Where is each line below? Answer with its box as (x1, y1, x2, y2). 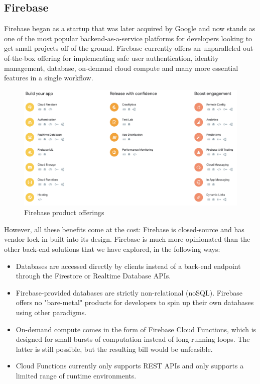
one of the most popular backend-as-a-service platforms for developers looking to (4, 33, 252, 43)
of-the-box (4, 52, 36, 63)
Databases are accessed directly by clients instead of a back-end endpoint (16, 260, 241, 271)
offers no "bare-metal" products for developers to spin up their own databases (16, 297, 254, 308)
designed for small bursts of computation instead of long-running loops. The (16, 334, 250, 344)
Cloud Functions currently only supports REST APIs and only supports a (16, 360, 244, 371)
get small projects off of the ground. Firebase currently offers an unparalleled (4, 43, 241, 53)
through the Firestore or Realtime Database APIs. (16, 270, 171, 281)
